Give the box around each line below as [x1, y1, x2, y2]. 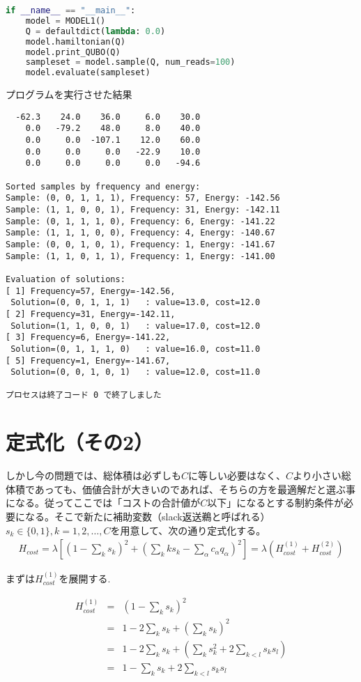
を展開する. [59, 571, 111, 586]
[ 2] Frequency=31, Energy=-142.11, [6, 309, 176, 319]
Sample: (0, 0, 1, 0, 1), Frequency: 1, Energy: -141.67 [6, 239, 275, 249]
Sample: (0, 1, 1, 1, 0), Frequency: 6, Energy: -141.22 [6, 216, 275, 226]
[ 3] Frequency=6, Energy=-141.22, [6, 332, 171, 343]
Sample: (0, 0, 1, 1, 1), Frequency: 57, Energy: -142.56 [6, 193, 280, 203]
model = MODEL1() [25, 15, 106, 26]
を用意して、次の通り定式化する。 [110, 522, 266, 537]
